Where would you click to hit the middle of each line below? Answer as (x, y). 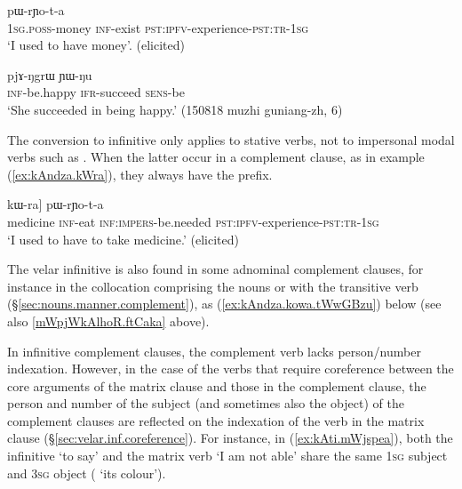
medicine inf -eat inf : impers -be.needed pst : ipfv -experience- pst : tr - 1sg (193, 221)
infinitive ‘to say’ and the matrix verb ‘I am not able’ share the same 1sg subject (227, 456)
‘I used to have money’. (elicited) (96, 45)
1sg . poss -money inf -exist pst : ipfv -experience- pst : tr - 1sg (158, 27)
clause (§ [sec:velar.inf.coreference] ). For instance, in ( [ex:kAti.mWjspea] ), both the (230, 438)
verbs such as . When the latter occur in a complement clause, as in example (216, 157)
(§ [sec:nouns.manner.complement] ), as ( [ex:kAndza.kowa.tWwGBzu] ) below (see (224, 304)
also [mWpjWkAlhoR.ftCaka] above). (108, 321)
